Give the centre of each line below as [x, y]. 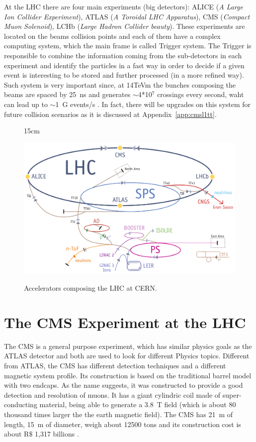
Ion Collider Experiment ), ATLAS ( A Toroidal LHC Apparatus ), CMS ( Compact [127, 16]
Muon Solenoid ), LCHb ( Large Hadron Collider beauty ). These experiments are [125, 26]
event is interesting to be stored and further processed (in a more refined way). [124, 75]
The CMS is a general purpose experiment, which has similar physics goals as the [128, 346]
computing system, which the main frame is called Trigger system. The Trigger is [128, 46]
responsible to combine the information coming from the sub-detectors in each [123, 55]
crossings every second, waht [201, 94]
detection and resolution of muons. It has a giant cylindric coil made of [112, 394]
